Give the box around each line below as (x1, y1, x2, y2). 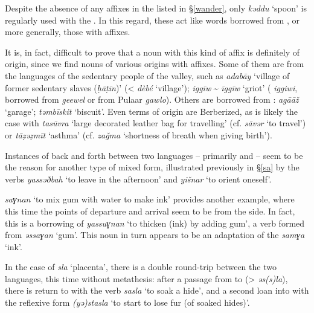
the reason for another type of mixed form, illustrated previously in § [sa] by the (5, 161, 300, 173)
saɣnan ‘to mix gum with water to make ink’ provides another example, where (5, 193, 295, 205)
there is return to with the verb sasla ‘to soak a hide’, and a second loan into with (5, 284, 309, 297)
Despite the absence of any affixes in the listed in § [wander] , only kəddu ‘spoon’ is (5, 2, 307, 14)
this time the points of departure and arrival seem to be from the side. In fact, (5, 204, 295, 217)
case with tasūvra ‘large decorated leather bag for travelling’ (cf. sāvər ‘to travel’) (5, 117, 306, 129)
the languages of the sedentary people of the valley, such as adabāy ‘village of (5, 69, 290, 82)
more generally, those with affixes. (5, 25, 130, 38)
